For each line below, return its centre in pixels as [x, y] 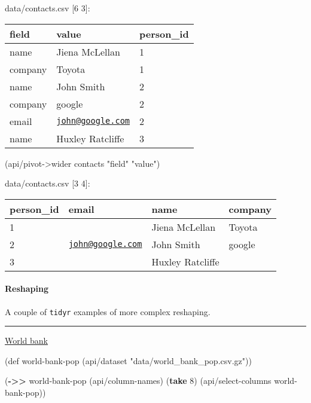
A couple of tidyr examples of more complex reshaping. [108, 311]
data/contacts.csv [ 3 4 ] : [48, 183]
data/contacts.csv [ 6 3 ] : [48, 8]
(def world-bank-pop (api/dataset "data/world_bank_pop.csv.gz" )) [128, 360]
